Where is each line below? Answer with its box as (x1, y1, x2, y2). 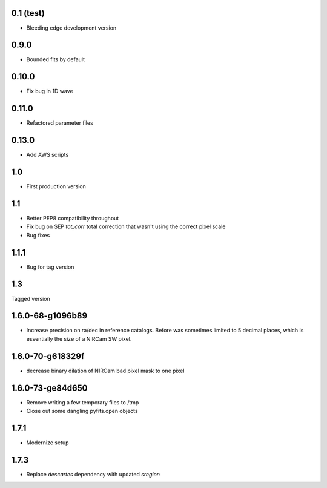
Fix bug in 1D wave (26, 88, 73, 95)
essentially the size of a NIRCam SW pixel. (26, 335, 132, 342)
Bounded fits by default (26, 56, 85, 63)
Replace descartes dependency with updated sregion (26, 470, 160, 478)
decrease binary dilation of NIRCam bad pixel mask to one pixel (26, 367, 185, 374)
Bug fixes (26, 231, 50, 239)
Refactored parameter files (26, 119, 93, 127)
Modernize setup (26, 439, 69, 446)
